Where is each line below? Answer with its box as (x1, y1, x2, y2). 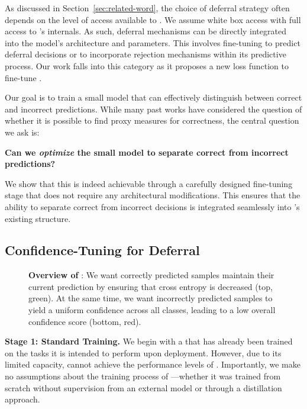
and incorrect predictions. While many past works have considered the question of (5, 102, 302, 115)
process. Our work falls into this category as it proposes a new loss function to (5, 59, 289, 72)
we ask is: (5, 125, 40, 138)
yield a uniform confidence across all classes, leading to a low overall (28, 304, 276, 316)
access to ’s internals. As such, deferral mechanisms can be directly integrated (5, 25, 286, 37)
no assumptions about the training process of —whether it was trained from (5, 370, 281, 382)
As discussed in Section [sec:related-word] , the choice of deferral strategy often (5, 2, 290, 14)
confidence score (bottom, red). (28, 315, 141, 327)
